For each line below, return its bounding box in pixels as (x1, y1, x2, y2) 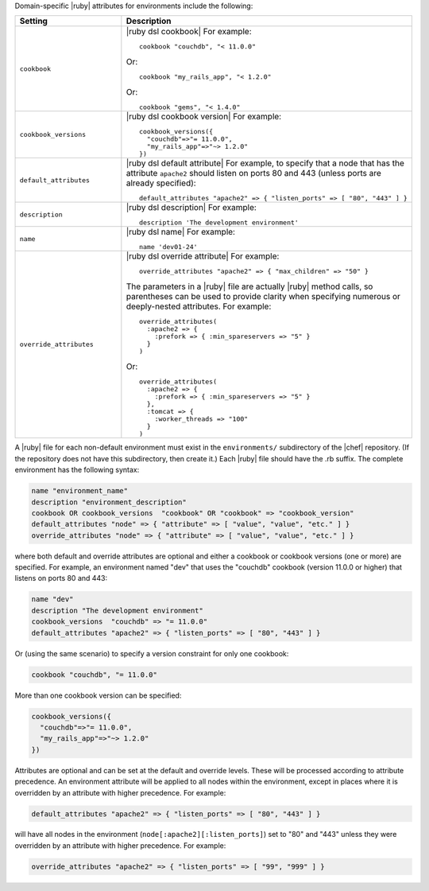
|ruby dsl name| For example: (126, 227, 236, 238)
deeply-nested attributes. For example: (126, 301, 272, 312)
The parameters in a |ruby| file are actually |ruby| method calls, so (126, 281, 373, 292)
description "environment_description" (31, 497, 187, 507)
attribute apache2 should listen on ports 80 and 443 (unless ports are (126, 168, 381, 179)
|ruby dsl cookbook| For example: (126, 26, 252, 37)
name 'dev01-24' (139, 243, 198, 251)
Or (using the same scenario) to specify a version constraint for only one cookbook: (14, 648, 289, 658)
